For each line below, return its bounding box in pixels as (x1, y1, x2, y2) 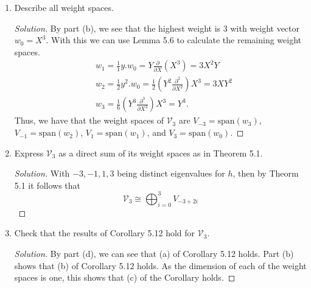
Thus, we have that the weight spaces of (14, 114, 164, 127)
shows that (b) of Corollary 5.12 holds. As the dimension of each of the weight (14, 259, 307, 272)
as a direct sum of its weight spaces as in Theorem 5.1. (58, 146, 263, 159)
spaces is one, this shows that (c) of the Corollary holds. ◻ (14, 271, 236, 284)
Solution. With (14, 167, 70, 180)
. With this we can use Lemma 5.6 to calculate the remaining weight (46, 33, 302, 46)
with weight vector (230, 21, 300, 34)
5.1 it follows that (14, 178, 80, 191)
